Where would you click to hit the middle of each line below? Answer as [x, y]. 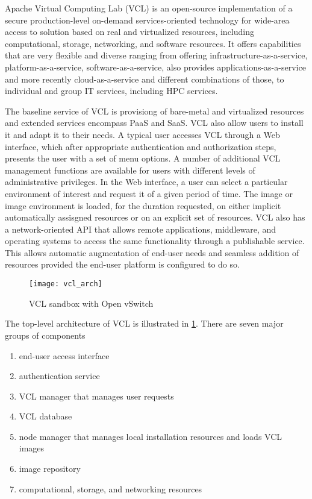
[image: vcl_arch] [66, 284]
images [32, 448]
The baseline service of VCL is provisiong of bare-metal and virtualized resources [154, 111]
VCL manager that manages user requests [96, 396]
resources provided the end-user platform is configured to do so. [122, 264]
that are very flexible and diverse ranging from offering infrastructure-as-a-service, [156, 55]
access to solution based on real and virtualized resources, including [130, 32]
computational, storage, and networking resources [111, 488]
